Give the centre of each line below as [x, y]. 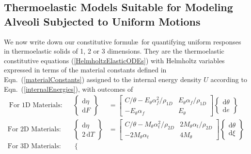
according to [229, 79]
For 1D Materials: [36, 105]
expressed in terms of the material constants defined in [85, 70]
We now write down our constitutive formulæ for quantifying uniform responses [123, 41]
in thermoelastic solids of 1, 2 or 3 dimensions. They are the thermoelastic [114, 51]
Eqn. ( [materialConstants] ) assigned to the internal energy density [103, 79]
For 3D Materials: [34, 147]
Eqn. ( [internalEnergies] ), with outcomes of [69, 89]
